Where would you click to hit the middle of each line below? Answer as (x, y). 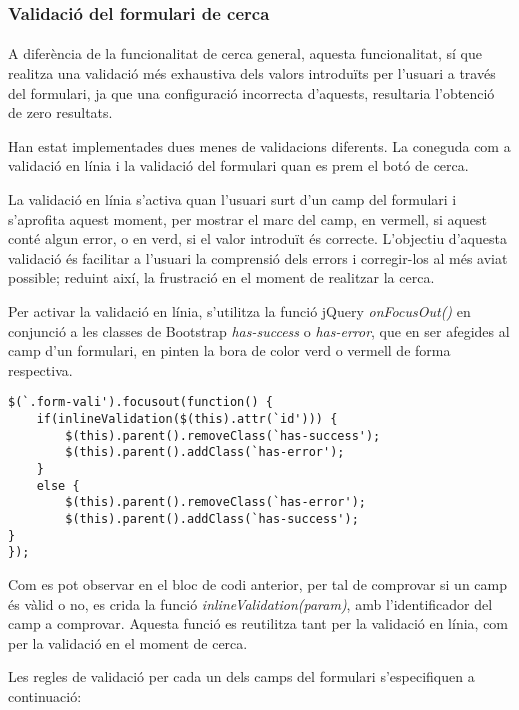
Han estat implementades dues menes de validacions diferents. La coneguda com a (259, 145)
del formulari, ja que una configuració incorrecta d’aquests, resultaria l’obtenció (251, 92)
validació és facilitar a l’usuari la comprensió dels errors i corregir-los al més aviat (258, 257)
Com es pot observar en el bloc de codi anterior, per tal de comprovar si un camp (258, 583)
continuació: (45, 695)
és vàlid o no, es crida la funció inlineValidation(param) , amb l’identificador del (250, 603)
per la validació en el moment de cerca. (128, 642)
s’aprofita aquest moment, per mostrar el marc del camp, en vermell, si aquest (247, 218)
